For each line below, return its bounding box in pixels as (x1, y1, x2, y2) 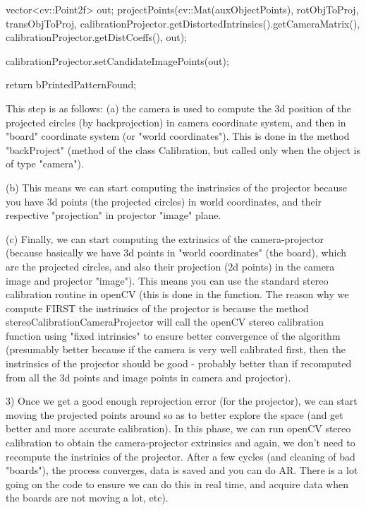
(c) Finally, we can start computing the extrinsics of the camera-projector (6, 231, 324, 246)
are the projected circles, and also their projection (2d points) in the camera (6, 259, 335, 273)
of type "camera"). (6, 156, 84, 171)
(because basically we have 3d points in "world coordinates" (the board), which (6, 245, 347, 260)
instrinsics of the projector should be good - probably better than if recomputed (6, 356, 352, 371)
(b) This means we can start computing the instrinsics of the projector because (6, 179, 348, 194)
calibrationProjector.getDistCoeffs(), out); (6, 30, 187, 45)
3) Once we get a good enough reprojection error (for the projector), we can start (6, 393, 358, 408)
